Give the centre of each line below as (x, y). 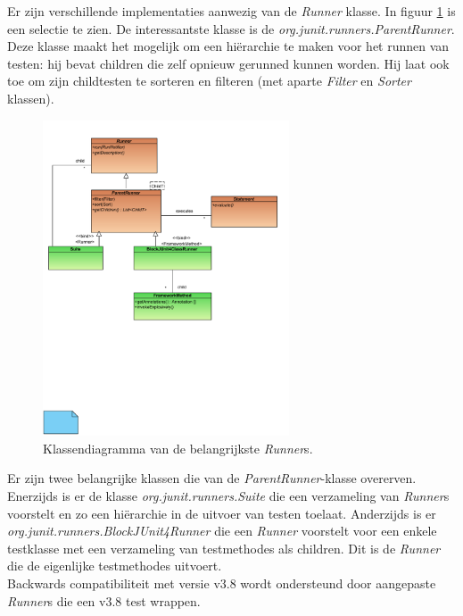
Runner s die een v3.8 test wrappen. (104, 600)
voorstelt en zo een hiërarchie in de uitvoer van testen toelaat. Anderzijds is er (222, 513)
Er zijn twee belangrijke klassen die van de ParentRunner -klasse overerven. (212, 478)
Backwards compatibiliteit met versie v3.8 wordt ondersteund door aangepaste (222, 583)
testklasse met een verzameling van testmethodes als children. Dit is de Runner (224, 548)
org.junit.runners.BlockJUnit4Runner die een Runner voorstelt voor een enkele (222, 531)
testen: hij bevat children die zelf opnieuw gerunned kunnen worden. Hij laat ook (228, 63)
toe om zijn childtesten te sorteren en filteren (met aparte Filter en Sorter (209, 81)
